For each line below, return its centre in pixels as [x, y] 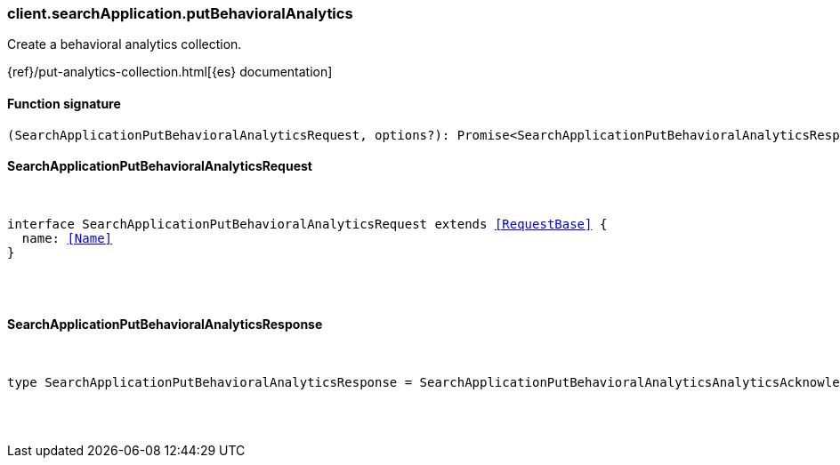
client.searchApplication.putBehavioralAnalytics [180, 13]
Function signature [64, 103]
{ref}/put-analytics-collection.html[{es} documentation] [170, 72]
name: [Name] [67, 238]
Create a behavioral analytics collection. [125, 44]
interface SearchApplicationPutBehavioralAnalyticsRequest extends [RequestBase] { [307, 224]
